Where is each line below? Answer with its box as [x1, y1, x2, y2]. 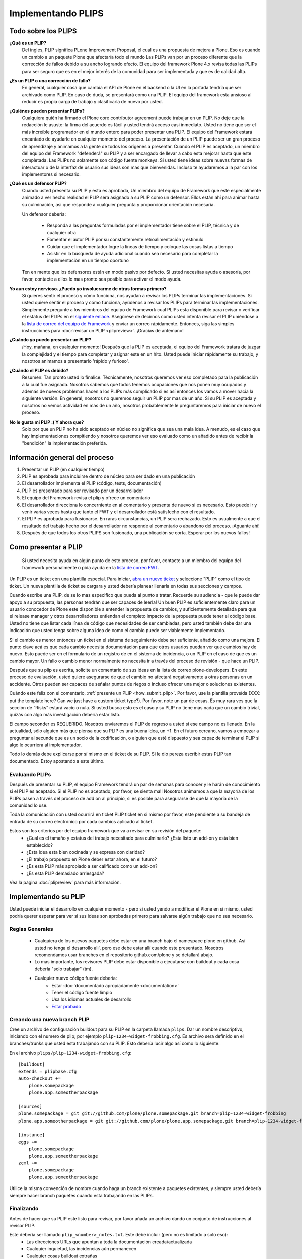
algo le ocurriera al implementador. [9, 742, 82, 748]
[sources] [18, 1103, 42, 1109]
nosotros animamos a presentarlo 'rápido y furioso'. [22, 358, 129, 364]
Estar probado [51, 1003, 82, 1009]
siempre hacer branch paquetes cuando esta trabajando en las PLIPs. [9, 1193, 154, 1199]
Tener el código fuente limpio [51, 989, 113, 995]
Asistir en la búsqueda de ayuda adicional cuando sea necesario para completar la [47, 251, 218, 256]
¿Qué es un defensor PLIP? [9, 180, 67, 186]
